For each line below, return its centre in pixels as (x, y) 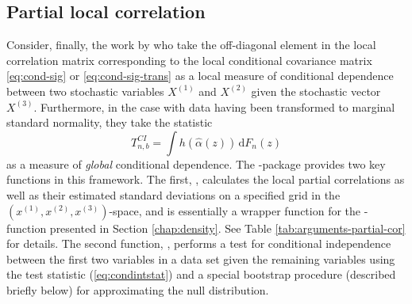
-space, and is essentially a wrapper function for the (235, 210)
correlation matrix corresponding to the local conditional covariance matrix (189, 60)
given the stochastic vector (316, 91)
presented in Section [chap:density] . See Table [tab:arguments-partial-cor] (227, 228)
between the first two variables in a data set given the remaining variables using (201, 258)
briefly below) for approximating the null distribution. (138, 289)
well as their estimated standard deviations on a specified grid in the (173, 194)
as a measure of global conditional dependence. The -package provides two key (196, 163)
